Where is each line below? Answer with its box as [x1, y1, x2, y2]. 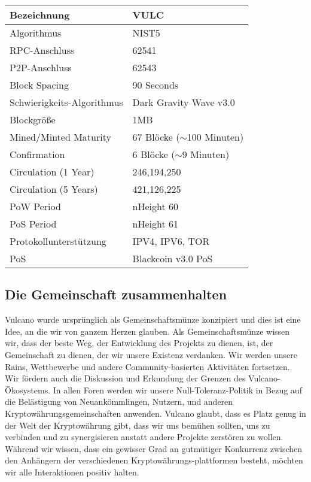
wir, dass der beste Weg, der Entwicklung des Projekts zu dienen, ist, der [5, 337, 273, 349]
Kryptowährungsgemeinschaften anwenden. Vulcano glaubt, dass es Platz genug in [5, 407, 306, 419]
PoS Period [10, 217, 57, 231]
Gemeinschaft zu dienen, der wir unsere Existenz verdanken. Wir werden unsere [5, 348, 297, 360]
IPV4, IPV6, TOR [132, 234, 210, 248]
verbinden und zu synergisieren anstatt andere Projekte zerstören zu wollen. [5, 431, 283, 443]
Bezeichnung [10, 8, 70, 22]
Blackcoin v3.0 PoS [132, 251, 213, 265]
